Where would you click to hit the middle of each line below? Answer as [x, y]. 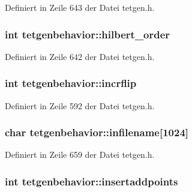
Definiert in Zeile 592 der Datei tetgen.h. [80, 105]
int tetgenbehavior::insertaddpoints [91, 181]
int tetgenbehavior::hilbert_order [88, 34]
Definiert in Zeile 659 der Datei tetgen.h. [80, 154]
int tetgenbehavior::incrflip [71, 83]
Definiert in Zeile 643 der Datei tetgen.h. [80, 7]
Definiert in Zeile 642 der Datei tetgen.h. [80, 56]
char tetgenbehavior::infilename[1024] [97, 132]
